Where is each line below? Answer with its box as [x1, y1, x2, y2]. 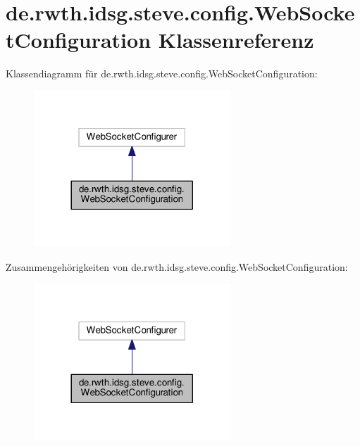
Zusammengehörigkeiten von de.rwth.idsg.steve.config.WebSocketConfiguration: [6, 259, 348, 274]
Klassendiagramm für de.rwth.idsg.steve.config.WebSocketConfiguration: [6, 66, 318, 81]
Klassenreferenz [158, 25, 314, 54]
